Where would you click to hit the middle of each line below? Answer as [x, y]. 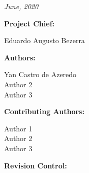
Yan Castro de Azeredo [40, 74]
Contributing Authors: [44, 111]
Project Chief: [29, 23]
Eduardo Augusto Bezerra [44, 40]
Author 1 [18, 128]
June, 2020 [21, 6]
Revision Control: [36, 165]
